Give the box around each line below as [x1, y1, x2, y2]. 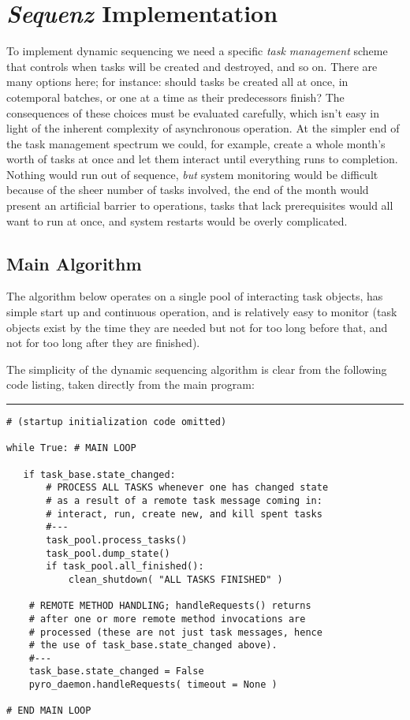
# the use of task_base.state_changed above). [28, 640, 278, 651]
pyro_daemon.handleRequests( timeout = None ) [28, 679, 278, 691]
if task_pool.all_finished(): [46, 561, 204, 573]
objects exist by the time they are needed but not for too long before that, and [6, 319, 388, 335]
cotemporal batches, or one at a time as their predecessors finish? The [6, 88, 345, 105]
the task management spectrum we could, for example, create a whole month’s [6, 135, 386, 151]
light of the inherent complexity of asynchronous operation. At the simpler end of [6, 120, 400, 136]
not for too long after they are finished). [6, 334, 200, 351]
